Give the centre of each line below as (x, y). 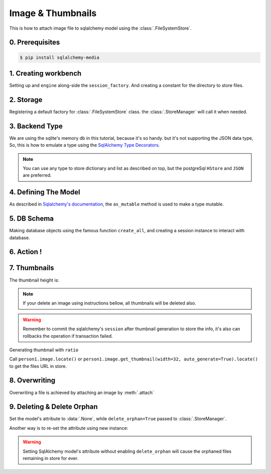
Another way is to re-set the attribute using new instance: (69, 428)
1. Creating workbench (45, 73)
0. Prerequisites (35, 42)
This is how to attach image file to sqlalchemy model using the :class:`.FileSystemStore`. (100, 28)
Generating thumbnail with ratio (44, 350)
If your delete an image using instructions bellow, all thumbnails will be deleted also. (110, 303)
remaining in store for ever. (51, 458)
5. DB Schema (32, 219)
